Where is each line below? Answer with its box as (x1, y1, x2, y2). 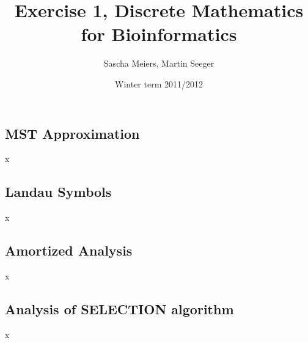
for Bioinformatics (81, 21, 237, 46)
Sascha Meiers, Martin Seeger (103, 57, 215, 70)
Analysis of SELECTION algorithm (5, 299, 234, 318)
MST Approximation (5, 124, 140, 142)
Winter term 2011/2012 (115, 77, 203, 90)
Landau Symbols (5, 182, 112, 201)
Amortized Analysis (5, 241, 133, 260)
